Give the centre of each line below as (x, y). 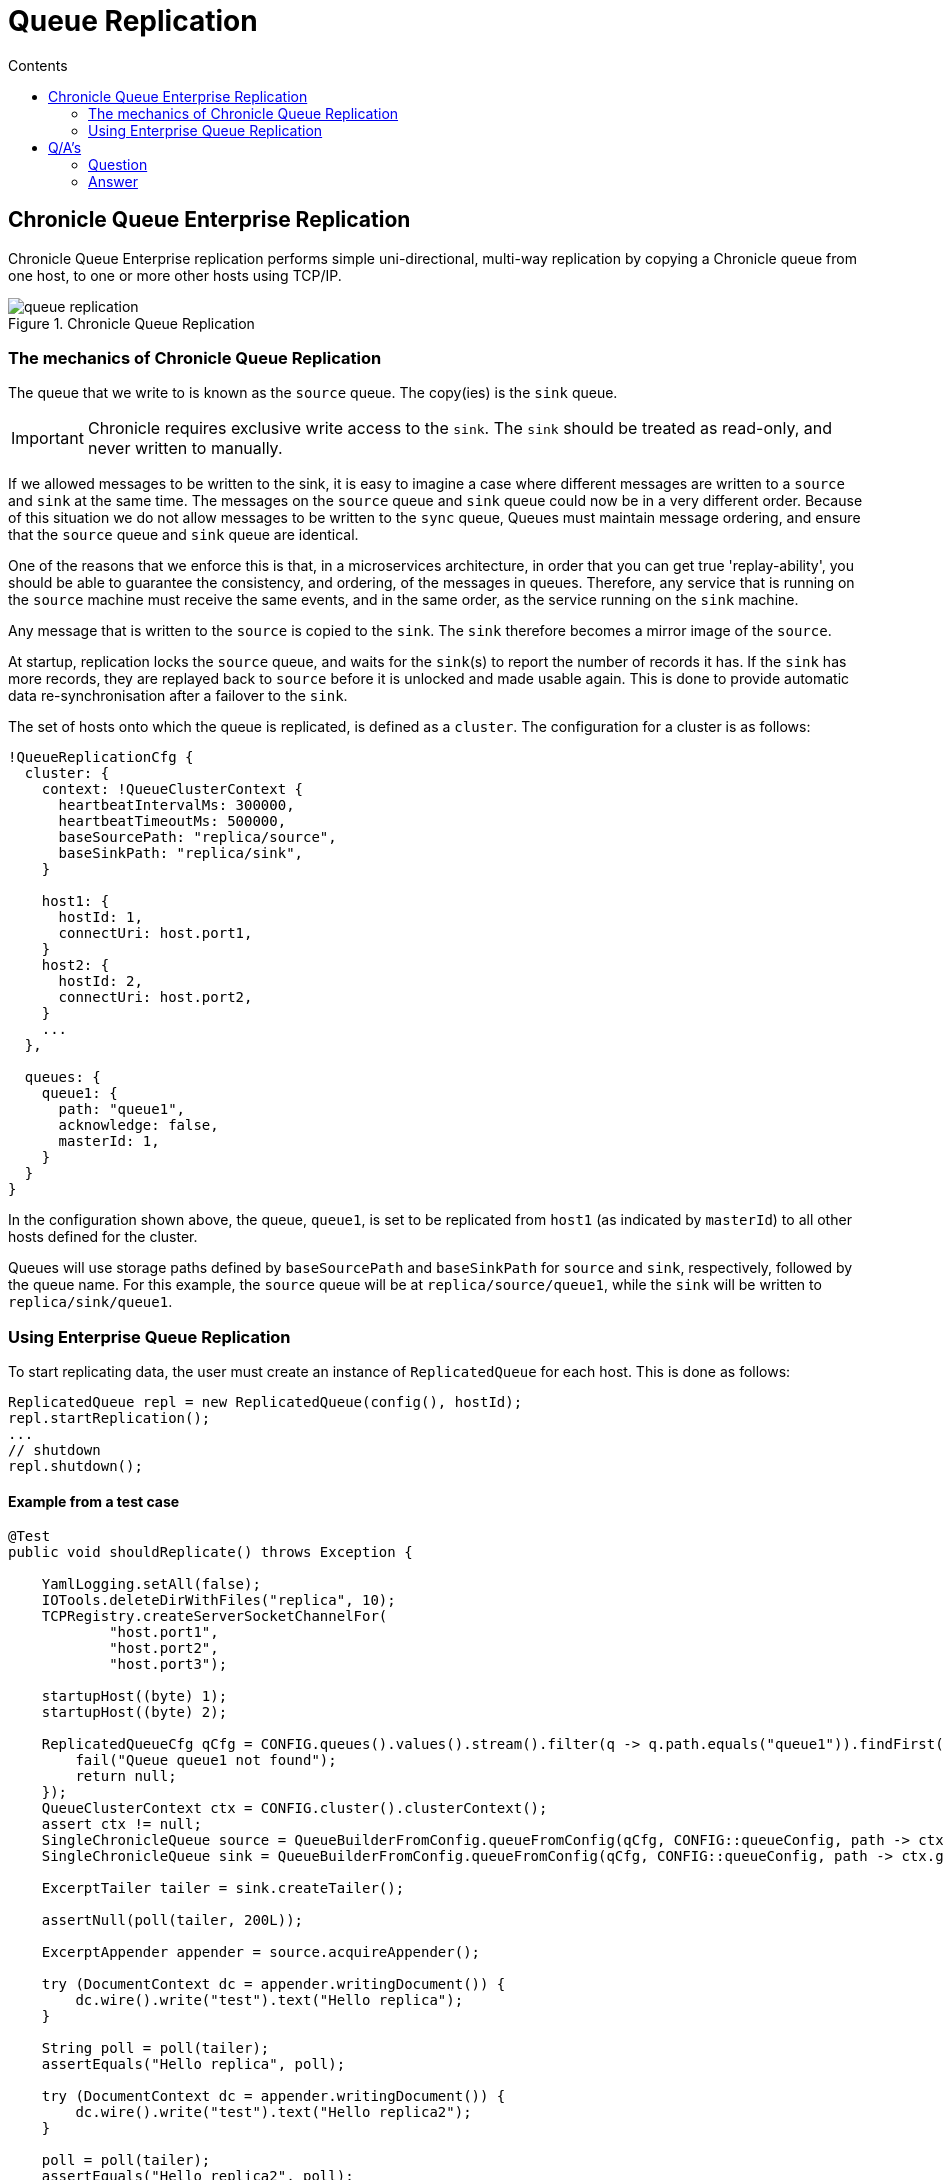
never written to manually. (185, 448)
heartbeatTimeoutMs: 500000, (172, 821)
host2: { (75, 965)
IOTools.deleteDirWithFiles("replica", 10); (218, 1600)
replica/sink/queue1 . (90, 1302)
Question (118, 164)
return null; (126, 1776)
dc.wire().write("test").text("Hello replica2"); (273, 2112)
